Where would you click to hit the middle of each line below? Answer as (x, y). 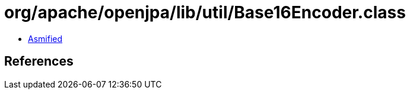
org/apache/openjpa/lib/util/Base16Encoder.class (205, 12)
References (39, 61)
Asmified (45, 38)
